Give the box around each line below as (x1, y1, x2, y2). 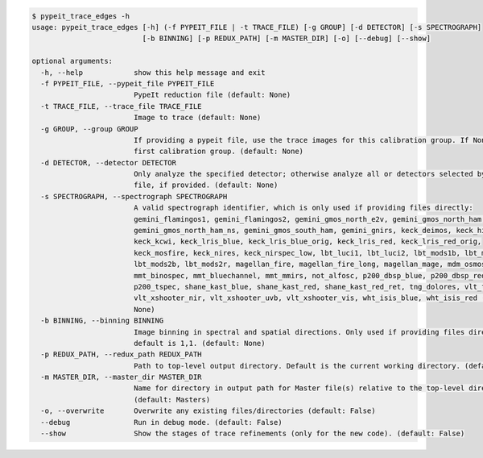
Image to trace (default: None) (133, 113, 262, 123)
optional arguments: (31, 56, 113, 66)
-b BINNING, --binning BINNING (40, 316, 164, 326)
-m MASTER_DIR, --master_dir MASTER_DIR (40, 373, 202, 382)
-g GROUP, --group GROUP (40, 124, 138, 133)
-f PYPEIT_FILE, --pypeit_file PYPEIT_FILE (40, 79, 215, 88)
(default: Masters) (133, 395, 211, 404)
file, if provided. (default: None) (133, 181, 279, 189)
